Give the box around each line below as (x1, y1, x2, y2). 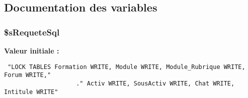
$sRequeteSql (4, 25, 60, 38)
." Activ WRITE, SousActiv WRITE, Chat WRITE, (76, 79, 235, 87)
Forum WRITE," (4, 71, 51, 79)
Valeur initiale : (4, 45, 59, 55)
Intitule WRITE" (4, 88, 58, 95)
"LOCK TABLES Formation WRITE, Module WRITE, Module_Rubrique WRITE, (8, 63, 245, 70)
